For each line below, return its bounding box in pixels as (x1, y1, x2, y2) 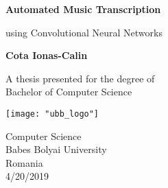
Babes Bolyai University (5, 142, 107, 156)
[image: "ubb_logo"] (5, 108, 99, 119)
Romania (5, 155, 43, 169)
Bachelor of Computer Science (5, 84, 132, 99)
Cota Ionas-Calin (5, 48, 88, 62)
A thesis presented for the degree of (5, 71, 155, 85)
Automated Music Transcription (5, 2, 161, 16)
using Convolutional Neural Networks (5, 25, 163, 39)
